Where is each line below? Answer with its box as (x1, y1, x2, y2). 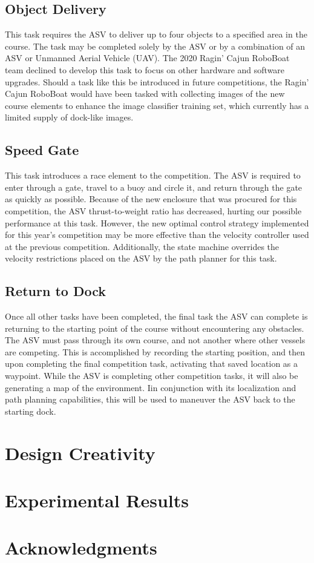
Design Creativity (5, 440, 155, 465)
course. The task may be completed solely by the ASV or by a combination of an (5, 39, 306, 52)
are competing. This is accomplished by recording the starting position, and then (5, 345, 306, 358)
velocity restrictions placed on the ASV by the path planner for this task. (5, 252, 277, 265)
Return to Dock (5, 281, 106, 300)
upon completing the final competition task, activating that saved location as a (5, 357, 298, 370)
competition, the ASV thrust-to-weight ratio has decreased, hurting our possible (5, 204, 302, 217)
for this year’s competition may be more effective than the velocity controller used (5, 228, 309, 241)
